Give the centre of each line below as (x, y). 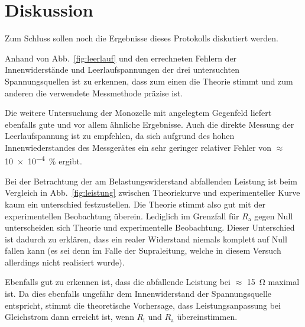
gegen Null (274, 216)
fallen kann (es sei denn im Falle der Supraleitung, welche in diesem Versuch (143, 250)
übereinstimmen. (207, 317)
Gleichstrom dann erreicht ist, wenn (69, 317)
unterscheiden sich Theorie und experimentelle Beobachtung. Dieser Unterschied (150, 227)
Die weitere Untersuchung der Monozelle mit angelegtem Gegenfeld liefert (138, 113)
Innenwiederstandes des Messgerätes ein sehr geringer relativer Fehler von (138, 147)
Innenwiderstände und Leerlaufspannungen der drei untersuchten (122, 69)
